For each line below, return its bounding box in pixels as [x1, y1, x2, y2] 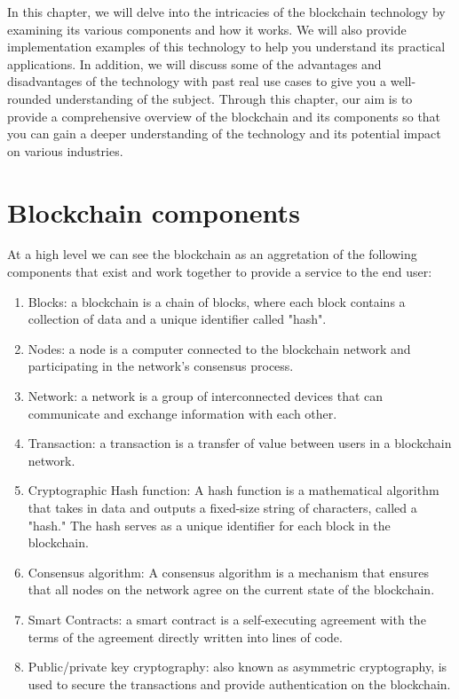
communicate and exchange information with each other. [28, 404, 337, 422]
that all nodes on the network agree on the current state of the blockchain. [28, 580, 435, 599]
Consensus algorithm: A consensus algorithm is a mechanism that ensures [28, 562, 429, 581]
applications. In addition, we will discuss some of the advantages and [7, 54, 382, 73]
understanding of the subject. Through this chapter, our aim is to [55, 89, 413, 107]
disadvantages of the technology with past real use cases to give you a [7, 72, 387, 90]
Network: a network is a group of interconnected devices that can [28, 387, 384, 405]
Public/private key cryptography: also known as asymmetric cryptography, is [28, 657, 447, 676]
